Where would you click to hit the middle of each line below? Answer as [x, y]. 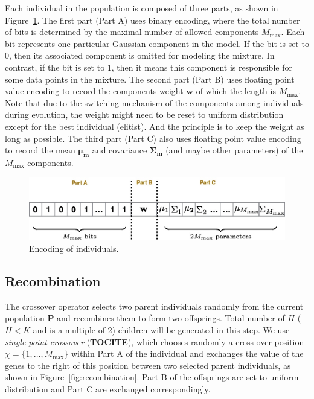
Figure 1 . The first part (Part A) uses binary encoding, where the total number [152, 20]
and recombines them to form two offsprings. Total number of [171, 318]
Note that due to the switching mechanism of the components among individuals [154, 102]
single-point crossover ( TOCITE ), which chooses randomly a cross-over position [155, 341]
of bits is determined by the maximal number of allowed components [132, 32]
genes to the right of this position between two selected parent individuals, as [148, 365]
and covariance [120, 150]
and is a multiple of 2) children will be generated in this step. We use [161, 329]
